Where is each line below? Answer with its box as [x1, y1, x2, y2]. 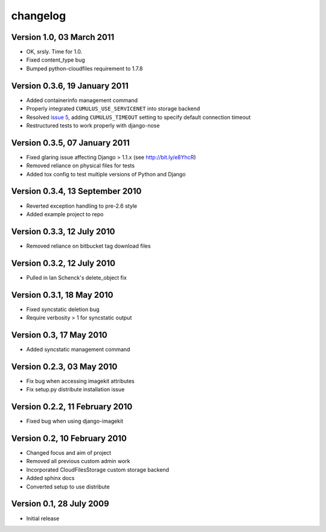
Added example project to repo [26, 210, 104, 217]
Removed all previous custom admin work [26, 458, 130, 465]
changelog [11, 9, 66, 22]
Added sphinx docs [26, 475, 75, 482]
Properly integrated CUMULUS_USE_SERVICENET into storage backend [26, 105, 200, 112]
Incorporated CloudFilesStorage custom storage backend [26, 466, 169, 473]
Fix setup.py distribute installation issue [26, 386, 125, 393]
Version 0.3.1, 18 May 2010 [11, 290, 113, 300]
